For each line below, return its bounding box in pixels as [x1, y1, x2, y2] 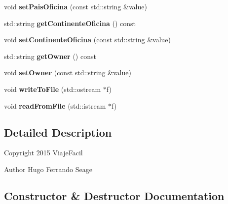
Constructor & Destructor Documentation [4, 188, 225, 203]
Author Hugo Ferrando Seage [4, 164, 92, 174]
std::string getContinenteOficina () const [4, 18, 136, 28]
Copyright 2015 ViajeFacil [4, 147, 83, 158]
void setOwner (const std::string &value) [4, 67, 131, 78]
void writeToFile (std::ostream [4, 84, 101, 94]
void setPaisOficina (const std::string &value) [4, 1, 147, 11]
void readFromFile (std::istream [4, 100, 106, 111]
